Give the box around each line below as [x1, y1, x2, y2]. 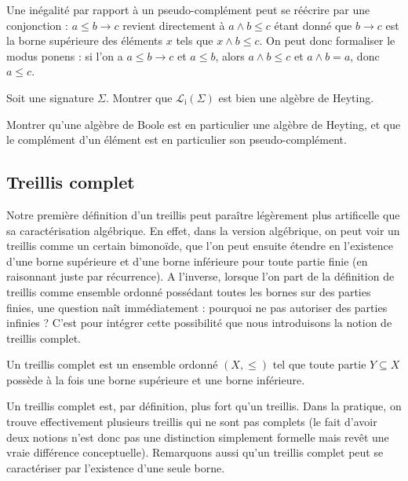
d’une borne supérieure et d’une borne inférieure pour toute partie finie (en [6, 252, 368, 269]
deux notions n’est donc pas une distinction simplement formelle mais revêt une [6, 428, 389, 445]
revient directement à [122, 17, 225, 33]
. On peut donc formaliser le [259, 32, 395, 49]
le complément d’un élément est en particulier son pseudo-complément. [6, 131, 347, 148]
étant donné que [274, 17, 352, 33]
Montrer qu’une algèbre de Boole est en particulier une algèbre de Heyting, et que [6, 116, 401, 132]
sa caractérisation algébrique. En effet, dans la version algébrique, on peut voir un [6, 222, 400, 238]
